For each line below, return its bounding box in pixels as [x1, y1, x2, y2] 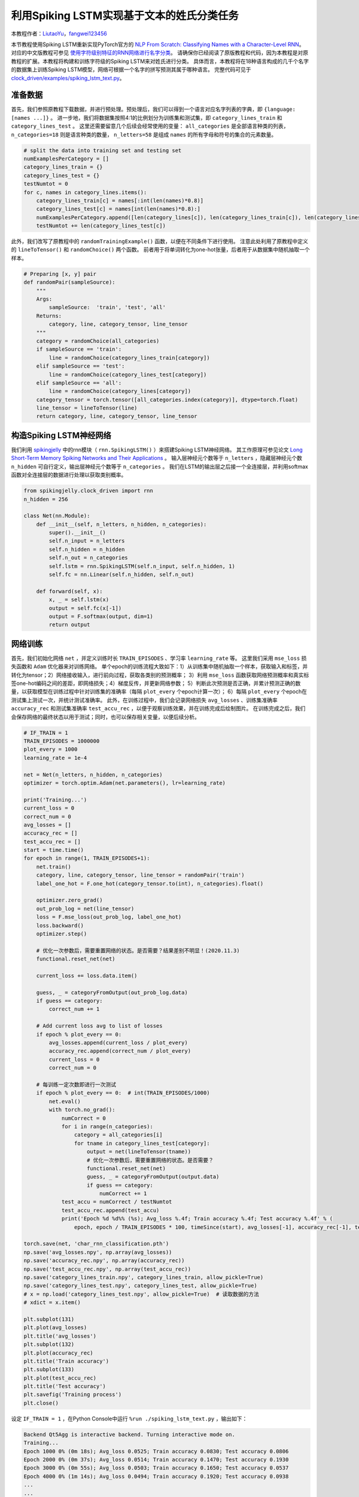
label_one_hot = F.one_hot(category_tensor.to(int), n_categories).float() [36, 880, 264, 887]
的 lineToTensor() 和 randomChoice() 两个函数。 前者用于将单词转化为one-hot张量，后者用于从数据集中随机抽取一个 [11, 246, 311, 253]
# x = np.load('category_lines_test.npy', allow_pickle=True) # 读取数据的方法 [23, 1290, 260, 1298]
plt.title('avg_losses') [23, 1332, 97, 1340]
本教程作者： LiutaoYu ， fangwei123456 [11, 30, 107, 37]
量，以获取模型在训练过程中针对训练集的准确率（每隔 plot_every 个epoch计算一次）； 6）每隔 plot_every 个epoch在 [11, 688, 308, 695]
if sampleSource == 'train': [36, 346, 122, 353]
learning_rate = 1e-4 [23, 754, 87, 761]
